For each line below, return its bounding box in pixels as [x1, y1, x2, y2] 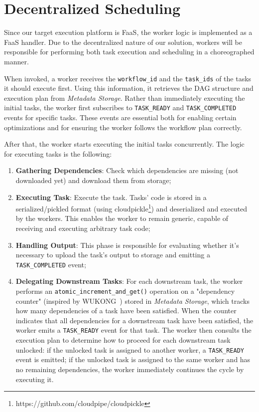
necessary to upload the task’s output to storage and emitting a [15, 249, 210, 260]
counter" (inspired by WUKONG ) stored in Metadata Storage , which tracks [15, 295, 250, 306]
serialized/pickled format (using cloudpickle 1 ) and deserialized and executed [15, 202, 248, 213]
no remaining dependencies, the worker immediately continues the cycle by [15, 364, 244, 374]
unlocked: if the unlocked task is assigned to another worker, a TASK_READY [15, 344, 244, 355]
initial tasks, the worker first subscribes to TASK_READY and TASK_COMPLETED [4, 102, 237, 113]
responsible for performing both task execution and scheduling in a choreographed [4, 46, 255, 57]
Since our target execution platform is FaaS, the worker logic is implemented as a [4, 27, 253, 37]
